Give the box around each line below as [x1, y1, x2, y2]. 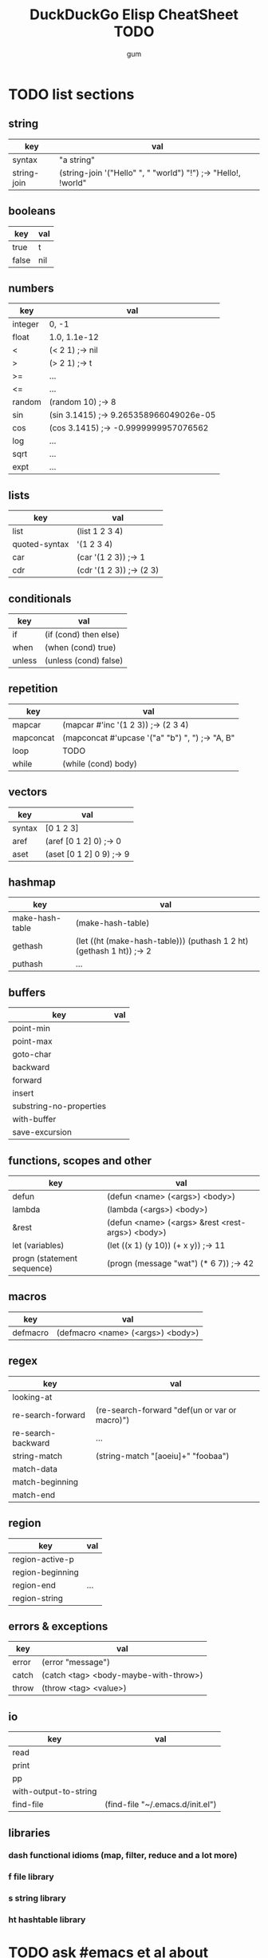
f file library [8, 1871, 54, 1882]
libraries [8, 1826, 50, 1840]
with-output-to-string [12, 1786, 97, 1797]
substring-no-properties [12, 1100, 106, 1112]
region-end [12, 1579, 56, 1591]
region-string [12, 1592, 64, 1603]
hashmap [8, 876, 56, 890]
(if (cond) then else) [45, 629, 120, 640]
